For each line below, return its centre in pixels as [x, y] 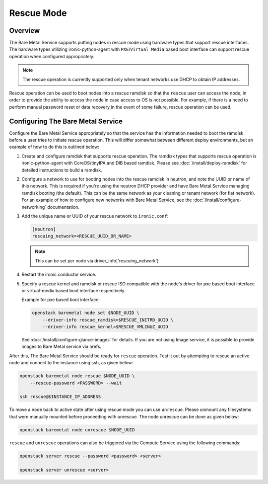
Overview [25, 31]
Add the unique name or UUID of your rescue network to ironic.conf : [95, 216]
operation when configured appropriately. [52, 56]
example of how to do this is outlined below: [54, 147]
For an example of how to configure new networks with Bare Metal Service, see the [107, 200]
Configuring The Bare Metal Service [66, 121]
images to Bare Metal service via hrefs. [62, 347]
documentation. [63, 207]
